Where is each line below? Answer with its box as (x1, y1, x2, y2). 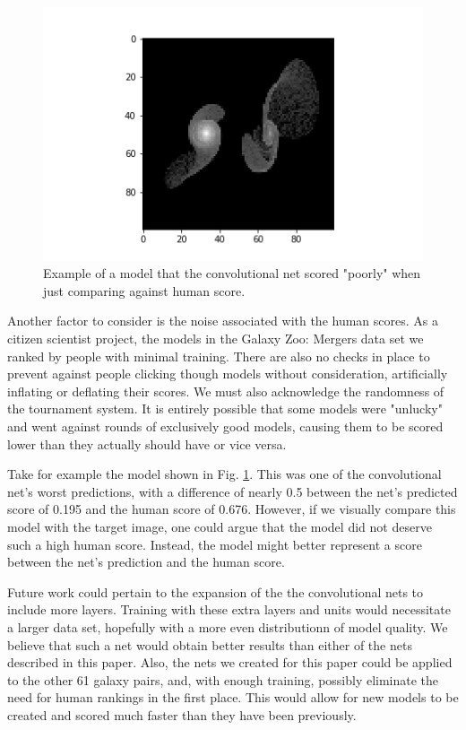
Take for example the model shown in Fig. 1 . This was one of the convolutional (7, 465, 442, 483)
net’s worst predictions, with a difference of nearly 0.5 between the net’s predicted (7, 482, 458, 500)
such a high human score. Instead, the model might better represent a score (7, 534, 422, 553)
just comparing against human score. (43, 281, 246, 300)
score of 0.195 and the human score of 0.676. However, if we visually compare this (7, 500, 456, 518)
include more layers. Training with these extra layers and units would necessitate (7, 600, 451, 619)
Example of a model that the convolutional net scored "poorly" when (43, 264, 421, 282)
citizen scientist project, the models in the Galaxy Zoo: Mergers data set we (7, 329, 424, 348)
